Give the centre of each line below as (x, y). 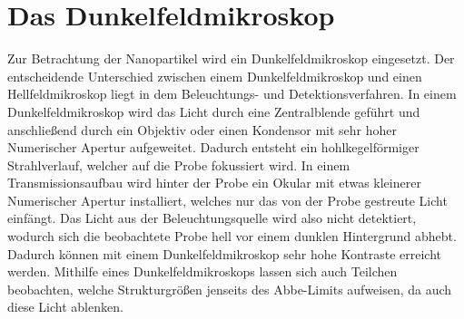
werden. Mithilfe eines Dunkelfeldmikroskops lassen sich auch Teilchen (202, 271)
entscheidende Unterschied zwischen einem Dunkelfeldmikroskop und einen (215, 76)
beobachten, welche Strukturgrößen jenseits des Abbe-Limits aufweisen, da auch (230, 289)
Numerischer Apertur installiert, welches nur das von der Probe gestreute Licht (227, 200)
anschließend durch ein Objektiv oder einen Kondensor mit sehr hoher (202, 129)
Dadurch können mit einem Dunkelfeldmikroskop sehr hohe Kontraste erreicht (225, 253)
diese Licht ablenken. (65, 307)
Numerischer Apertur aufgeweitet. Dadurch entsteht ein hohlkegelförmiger (213, 147)
